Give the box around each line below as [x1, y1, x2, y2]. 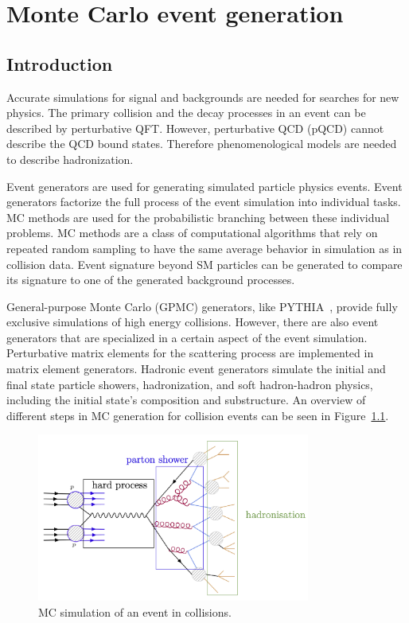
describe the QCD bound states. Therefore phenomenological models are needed [6, 135, 397, 152]
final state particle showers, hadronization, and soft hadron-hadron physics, [6, 376, 373, 392]
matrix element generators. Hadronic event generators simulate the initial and [6, 360, 386, 377]
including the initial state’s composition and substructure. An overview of [6, 391, 366, 408]
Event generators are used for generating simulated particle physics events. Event [6, 177, 403, 194]
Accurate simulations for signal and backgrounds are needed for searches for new [6, 88, 399, 105]
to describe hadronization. [6, 150, 134, 167]
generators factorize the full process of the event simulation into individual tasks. [6, 193, 401, 210]
